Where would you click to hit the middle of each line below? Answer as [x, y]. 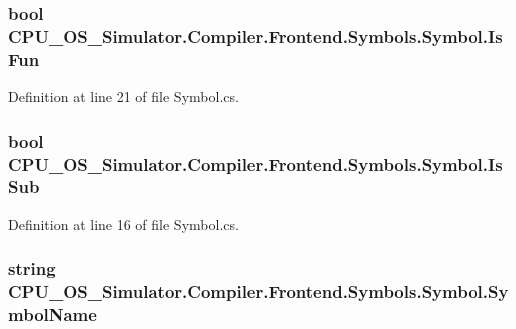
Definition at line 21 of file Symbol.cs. [123, 96]
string [32, 268]
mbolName [52, 314]
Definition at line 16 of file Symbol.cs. [123, 223]
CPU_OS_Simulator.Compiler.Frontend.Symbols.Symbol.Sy [258, 291]
